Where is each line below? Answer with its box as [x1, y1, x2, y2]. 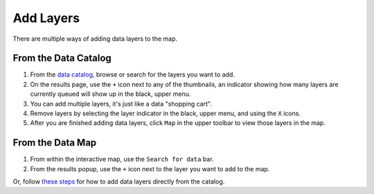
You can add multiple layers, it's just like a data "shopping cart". [30, 99, 213, 108]
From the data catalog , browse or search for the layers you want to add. [30, 70, 235, 79]
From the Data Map [12, 137, 97, 148]
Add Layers [12, 10, 80, 26]
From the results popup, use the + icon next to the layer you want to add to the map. [30, 164, 270, 173]
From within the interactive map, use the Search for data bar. [30, 155, 214, 164]
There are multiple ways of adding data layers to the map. [12, 35, 178, 43]
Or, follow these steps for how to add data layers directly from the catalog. [12, 177, 225, 186]
